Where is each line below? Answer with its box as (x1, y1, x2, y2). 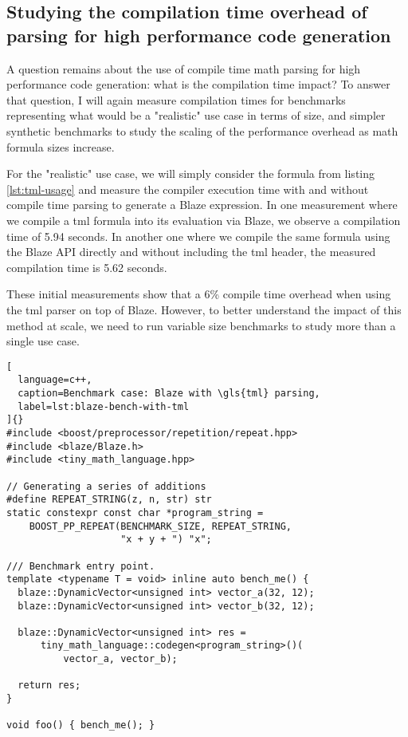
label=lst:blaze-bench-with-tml (18, 400, 190, 412)
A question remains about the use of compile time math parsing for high (6, 60, 361, 77)
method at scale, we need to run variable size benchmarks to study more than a (6, 317, 396, 333)
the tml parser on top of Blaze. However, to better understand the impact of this (6, 301, 402, 317)
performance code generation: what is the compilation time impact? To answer (6, 76, 390, 93)
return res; (18, 680, 81, 692)
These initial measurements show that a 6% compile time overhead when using (6, 286, 391, 302)
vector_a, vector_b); (63, 653, 178, 665)
